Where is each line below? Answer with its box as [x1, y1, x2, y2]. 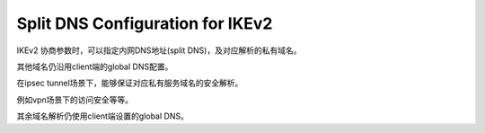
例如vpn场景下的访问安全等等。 [16, 94, 134, 105]
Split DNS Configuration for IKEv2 [16, 13, 273, 33]
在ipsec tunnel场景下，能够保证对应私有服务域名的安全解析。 [16, 77, 243, 89]
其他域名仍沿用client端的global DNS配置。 [16, 61, 173, 72]
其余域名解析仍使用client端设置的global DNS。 [16, 111, 189, 121]
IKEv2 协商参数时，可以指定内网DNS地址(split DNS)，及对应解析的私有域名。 [16, 45, 302, 56]
